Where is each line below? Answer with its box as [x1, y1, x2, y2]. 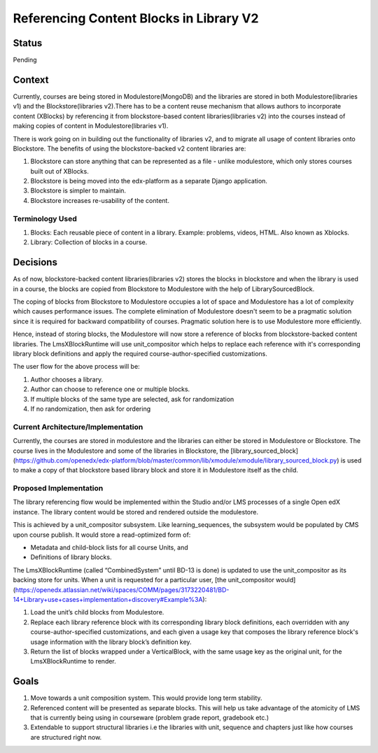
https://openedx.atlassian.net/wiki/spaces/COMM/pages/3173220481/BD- [15, 585, 230, 594]
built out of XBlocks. [30, 167, 89, 175]
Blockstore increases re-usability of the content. [30, 196, 169, 204]
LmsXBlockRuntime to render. [30, 657, 117, 666]
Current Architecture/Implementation [13, 422, 143, 432]
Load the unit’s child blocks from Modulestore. [30, 608, 164, 617]
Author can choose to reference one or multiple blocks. [30, 385, 190, 393]
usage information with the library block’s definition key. [30, 638, 192, 646]
